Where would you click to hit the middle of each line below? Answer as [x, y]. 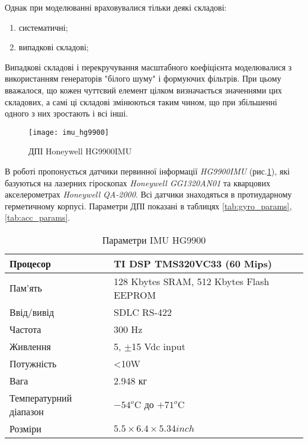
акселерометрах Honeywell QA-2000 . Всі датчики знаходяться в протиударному [148, 194]
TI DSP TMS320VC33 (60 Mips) [193, 263]
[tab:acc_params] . [38, 217]
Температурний [41, 397]
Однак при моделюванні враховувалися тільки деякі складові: [116, 7]
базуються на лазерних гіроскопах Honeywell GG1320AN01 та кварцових [138, 182]
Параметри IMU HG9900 [154, 240]
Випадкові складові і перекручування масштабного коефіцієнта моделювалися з [148, 67]
